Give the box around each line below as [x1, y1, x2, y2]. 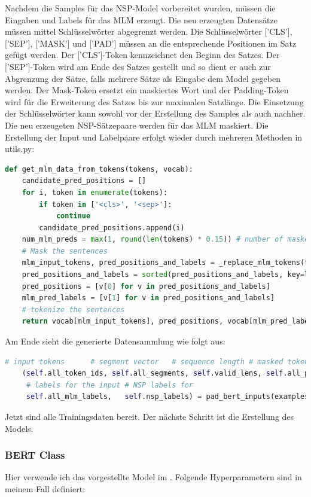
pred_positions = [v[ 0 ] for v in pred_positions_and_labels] [22, 282, 270, 291]
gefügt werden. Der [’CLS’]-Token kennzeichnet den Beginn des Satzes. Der [5, 48, 280, 61]
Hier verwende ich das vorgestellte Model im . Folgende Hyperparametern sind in [5, 471, 302, 483]
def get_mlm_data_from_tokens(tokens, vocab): [5, 164, 193, 173]
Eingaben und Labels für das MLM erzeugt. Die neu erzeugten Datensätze [5, 13, 278, 26]
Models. [5, 422, 33, 434]
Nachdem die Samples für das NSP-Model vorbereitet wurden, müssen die [5, 2, 276, 14]
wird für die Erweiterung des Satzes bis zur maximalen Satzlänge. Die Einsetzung [5, 95, 304, 108]
